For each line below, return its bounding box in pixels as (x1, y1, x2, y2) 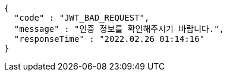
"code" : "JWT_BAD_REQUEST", (14, 13, 150, 22)
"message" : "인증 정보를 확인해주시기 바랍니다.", (14, 24, 225, 34)
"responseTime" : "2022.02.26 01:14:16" (14, 34, 205, 44)
